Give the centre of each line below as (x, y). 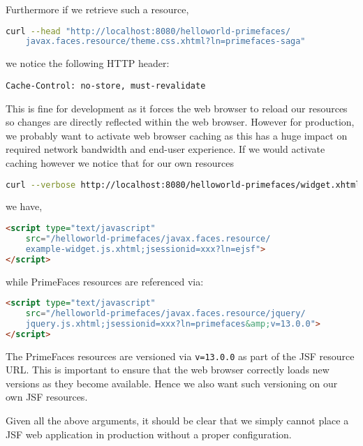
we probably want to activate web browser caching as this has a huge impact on (177, 135)
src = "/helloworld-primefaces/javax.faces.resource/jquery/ (165, 313)
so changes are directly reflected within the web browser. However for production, (180, 122)
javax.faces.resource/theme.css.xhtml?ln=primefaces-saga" (165, 42)
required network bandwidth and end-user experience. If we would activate (165, 149)
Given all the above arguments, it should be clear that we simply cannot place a (177, 421)
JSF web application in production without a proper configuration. (149, 434)
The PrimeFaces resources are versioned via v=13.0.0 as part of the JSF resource (180, 356)
